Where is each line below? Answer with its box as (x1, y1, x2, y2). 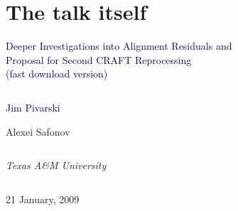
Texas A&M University (6, 158, 107, 173)
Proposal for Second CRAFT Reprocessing (6, 52, 192, 67)
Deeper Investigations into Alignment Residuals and (6, 38, 232, 53)
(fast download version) (6, 66, 108, 81)
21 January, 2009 (6, 191, 80, 206)
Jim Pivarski (6, 99, 60, 114)
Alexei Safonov (6, 124, 70, 139)
